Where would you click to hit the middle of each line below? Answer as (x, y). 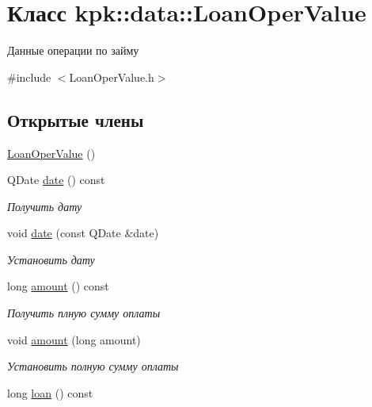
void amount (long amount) (74, 339)
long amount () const (58, 286)
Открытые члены (76, 119)
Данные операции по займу (73, 50)
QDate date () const (56, 180)
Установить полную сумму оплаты (93, 366)
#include (29, 77)
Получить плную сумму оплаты (84, 313)
